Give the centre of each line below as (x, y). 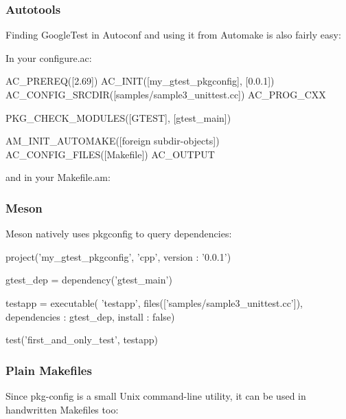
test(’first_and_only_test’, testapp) (82, 340)
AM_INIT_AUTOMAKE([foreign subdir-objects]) (113, 141)
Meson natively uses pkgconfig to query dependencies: (119, 234)
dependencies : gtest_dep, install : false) (90, 316)
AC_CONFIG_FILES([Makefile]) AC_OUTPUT (110, 154)
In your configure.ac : (49, 57)
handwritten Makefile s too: (62, 409)
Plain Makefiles (49, 370)
